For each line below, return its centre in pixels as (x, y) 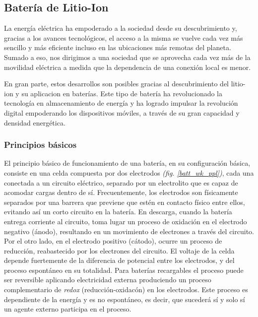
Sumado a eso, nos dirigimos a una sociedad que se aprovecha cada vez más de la (127, 57)
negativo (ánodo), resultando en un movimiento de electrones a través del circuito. (129, 231)
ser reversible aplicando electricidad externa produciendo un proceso (108, 280)
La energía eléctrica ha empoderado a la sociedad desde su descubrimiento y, (121, 28)
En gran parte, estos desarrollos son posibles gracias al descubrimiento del (116, 84)
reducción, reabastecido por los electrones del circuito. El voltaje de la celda (119, 250)
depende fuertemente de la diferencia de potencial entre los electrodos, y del (119, 260)
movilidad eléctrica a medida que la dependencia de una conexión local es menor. (128, 67)
